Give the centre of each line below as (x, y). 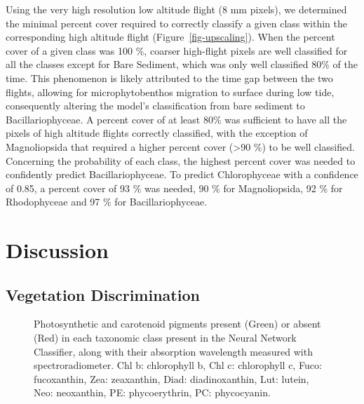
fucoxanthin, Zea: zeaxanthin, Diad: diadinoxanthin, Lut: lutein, (171, 378)
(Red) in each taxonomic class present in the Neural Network (165, 338)
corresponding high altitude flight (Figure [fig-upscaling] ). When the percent (170, 37)
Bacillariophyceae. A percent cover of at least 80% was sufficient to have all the (176, 119)
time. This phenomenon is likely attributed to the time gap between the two (169, 78)
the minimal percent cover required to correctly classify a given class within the (177, 23)
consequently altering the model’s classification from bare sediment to (155, 106)
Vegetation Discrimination (103, 294)
